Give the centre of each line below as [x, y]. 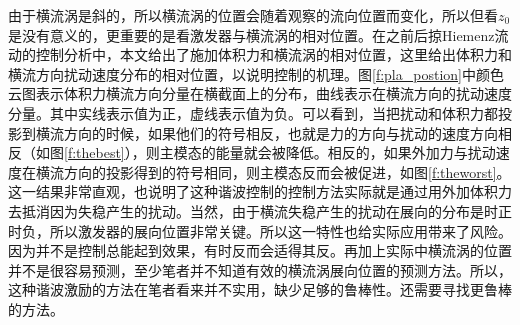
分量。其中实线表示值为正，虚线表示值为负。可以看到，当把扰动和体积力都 [253, 112]
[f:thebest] [94, 152]
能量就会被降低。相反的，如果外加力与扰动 [355, 152]
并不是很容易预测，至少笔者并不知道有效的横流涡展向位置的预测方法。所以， [260, 269]
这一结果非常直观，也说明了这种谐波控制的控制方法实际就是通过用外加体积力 [260, 191]
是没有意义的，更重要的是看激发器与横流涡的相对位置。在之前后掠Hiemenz [251, 34]
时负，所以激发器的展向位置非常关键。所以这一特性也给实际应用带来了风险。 [260, 230]
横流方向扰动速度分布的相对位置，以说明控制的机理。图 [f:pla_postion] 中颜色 [256, 73]
